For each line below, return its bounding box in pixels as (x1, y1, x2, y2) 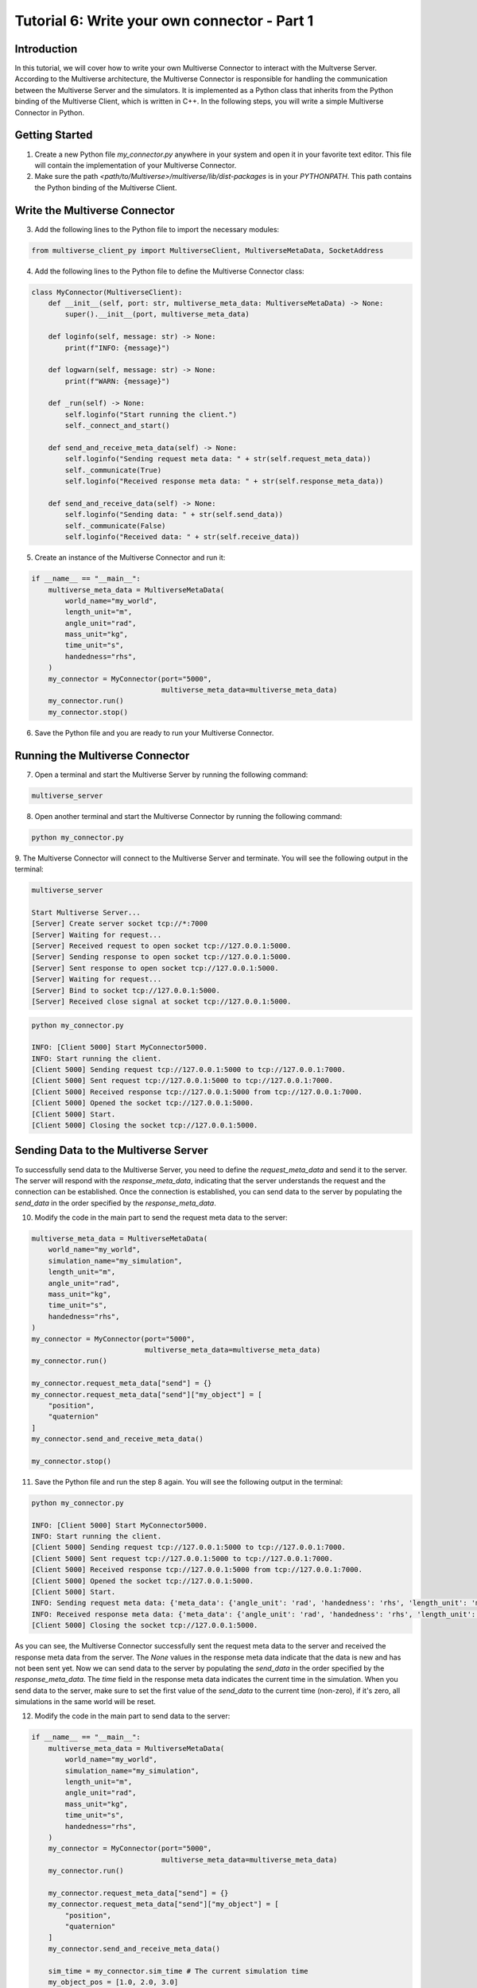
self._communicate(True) (64, 465, 162, 475)
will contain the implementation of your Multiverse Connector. (34, 160, 237, 170)
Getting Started (14, 128, 93, 142)
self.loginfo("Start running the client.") (64, 410, 238, 419)
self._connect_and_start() (64, 421, 170, 430)
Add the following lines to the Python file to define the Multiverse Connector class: (34, 266, 305, 276)
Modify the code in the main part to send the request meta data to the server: (34, 1213, 288, 1222)
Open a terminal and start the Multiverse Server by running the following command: (34, 770, 308, 779)
